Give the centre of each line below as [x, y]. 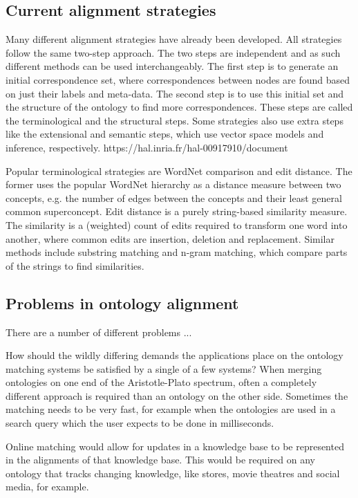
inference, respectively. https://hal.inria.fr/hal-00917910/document [147, 147]
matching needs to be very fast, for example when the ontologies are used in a [171, 409]
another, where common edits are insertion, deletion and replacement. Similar [170, 238]
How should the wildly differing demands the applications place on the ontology [175, 355]
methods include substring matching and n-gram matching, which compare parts [177, 252]
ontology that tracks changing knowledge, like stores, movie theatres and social [173, 473]
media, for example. [47, 487]
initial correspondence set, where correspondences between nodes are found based [178, 79]
